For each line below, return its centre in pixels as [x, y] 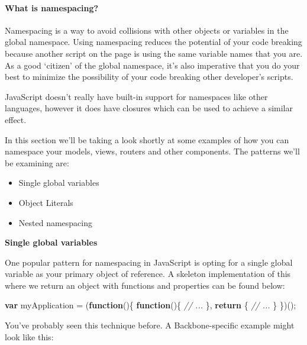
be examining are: [37, 162]
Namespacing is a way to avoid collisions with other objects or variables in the [147, 30]
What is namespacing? [52, 7]
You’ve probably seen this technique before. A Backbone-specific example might [150, 325]
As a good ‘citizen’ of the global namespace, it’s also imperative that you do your [152, 65]
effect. [16, 119]
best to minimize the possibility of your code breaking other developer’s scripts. [149, 77]
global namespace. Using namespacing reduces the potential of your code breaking [153, 42]
